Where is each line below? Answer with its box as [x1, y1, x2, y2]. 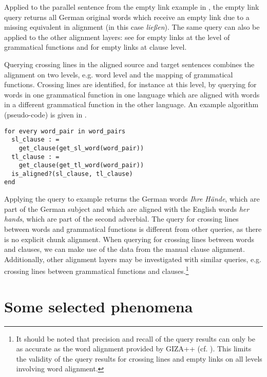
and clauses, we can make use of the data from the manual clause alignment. [4, 244, 245, 254]
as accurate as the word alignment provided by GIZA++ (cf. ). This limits [16, 343, 252, 354]
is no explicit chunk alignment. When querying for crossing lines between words [4, 233, 255, 244]
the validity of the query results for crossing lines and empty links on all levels [16, 353, 262, 364]
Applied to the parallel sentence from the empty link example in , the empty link [4, 2, 259, 12]
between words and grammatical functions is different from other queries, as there [4, 223, 262, 234]
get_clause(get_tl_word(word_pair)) [18, 162, 144, 169]
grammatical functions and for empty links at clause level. [4, 42, 187, 52]
